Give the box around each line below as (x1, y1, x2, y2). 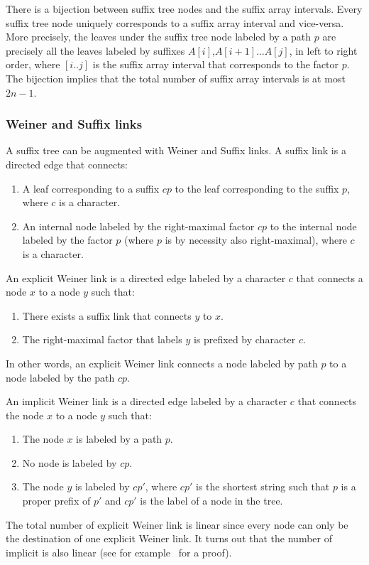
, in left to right (289, 43, 358, 58)
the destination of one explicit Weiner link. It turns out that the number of (6, 531, 332, 546)
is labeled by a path (76, 431, 163, 446)
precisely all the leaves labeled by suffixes (6, 43, 185, 58)
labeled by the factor (22, 232, 113, 247)
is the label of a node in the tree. (140, 493, 283, 508)
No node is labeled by (22, 455, 117, 470)
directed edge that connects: (6, 156, 128, 171)
